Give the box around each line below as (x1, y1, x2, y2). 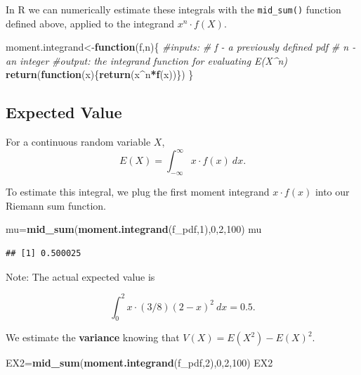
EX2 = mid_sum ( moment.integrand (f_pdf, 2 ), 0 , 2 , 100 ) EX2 (6, 355, 273, 370)
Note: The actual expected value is (6, 269, 155, 284)
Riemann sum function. (6, 198, 107, 212)
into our (315, 184, 350, 199)
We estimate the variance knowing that (6, 330, 180, 345)
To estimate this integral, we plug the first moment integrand (6, 184, 270, 199)
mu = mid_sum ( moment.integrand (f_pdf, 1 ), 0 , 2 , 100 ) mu (6, 222, 262, 236)
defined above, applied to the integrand (6, 15, 175, 30)
